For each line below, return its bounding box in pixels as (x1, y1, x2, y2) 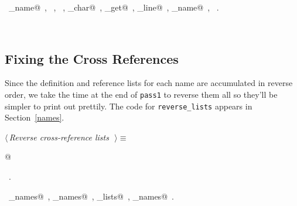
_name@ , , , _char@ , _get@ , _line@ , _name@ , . (8, 1, 219, 13)
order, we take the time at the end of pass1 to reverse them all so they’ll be (5, 88, 278, 100)
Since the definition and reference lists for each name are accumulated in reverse (5, 77, 293, 89)
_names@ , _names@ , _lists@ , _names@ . (8, 190, 174, 202)
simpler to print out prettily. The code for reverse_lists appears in (5, 99, 252, 112)
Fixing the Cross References (5, 49, 179, 67)
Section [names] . (5, 111, 64, 123)
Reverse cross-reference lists (9, 131, 109, 143)
